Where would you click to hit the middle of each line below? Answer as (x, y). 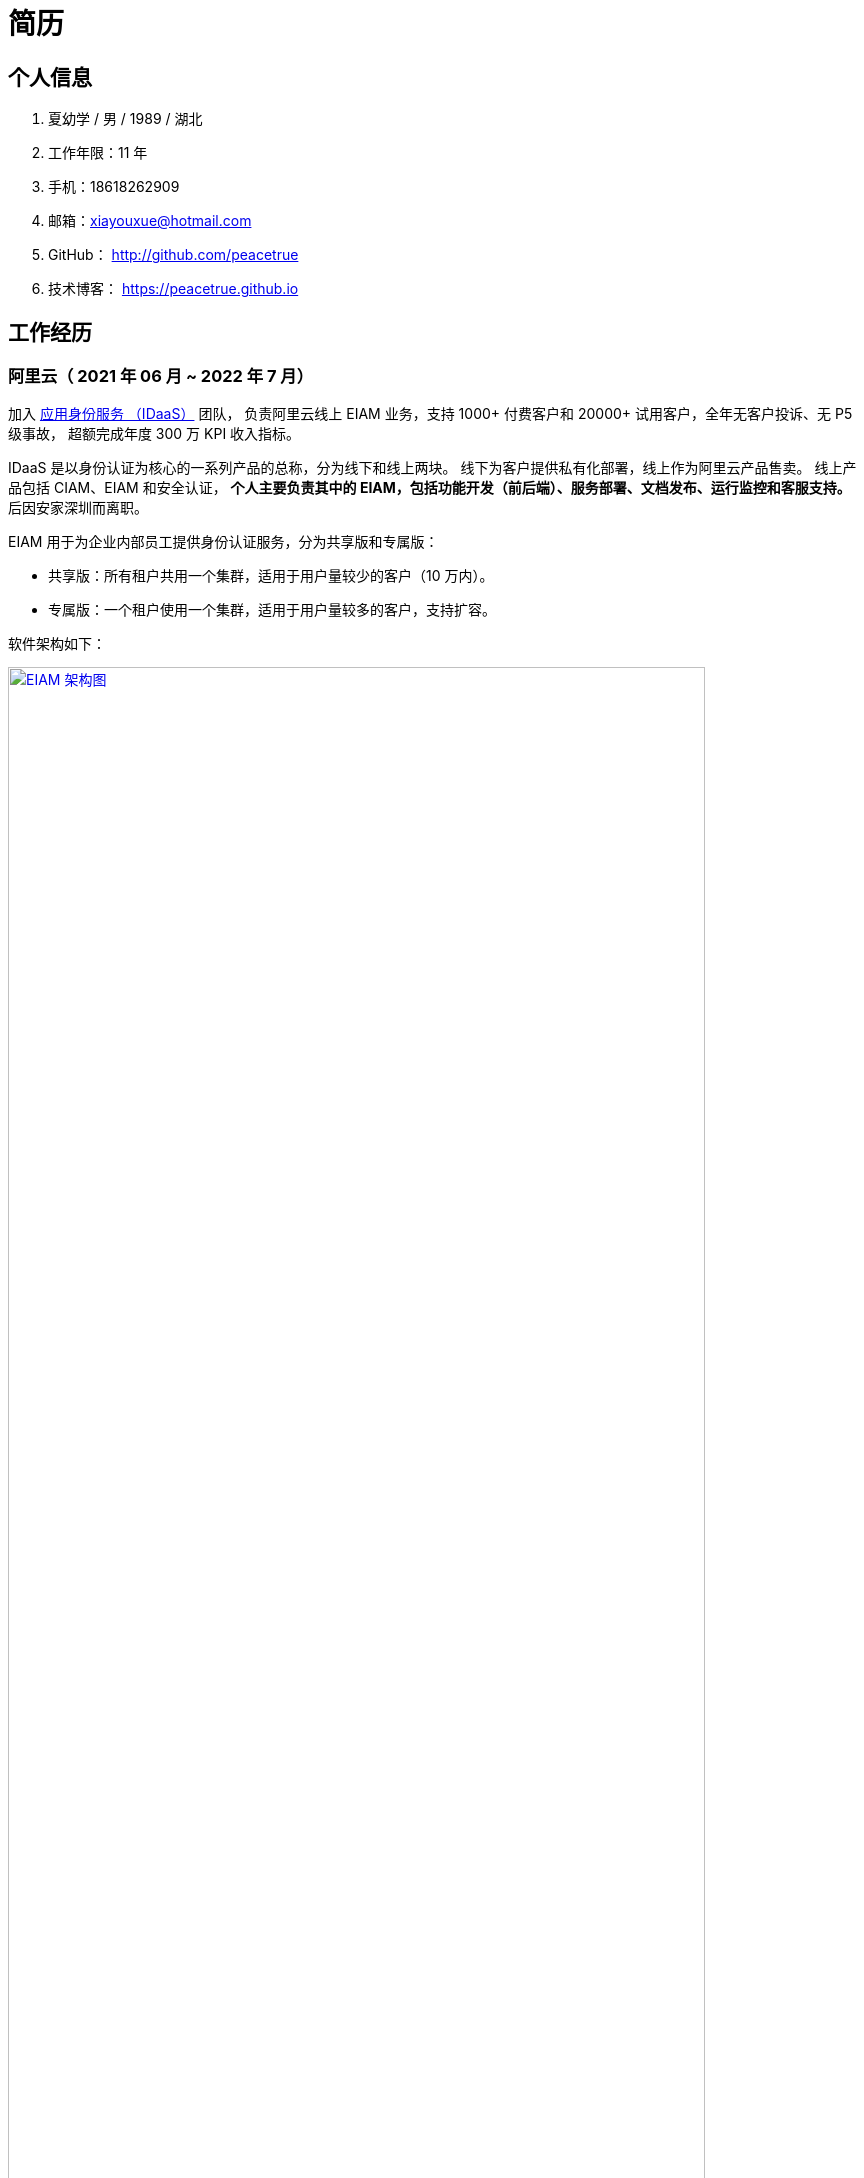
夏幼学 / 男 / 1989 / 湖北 (125, 119)
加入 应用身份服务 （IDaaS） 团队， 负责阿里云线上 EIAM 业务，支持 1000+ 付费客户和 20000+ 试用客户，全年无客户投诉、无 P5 (430, 414)
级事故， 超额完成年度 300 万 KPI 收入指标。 (154, 434)
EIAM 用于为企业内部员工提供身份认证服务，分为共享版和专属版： (223, 542)
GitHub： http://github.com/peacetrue (173, 255)
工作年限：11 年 (98, 153)
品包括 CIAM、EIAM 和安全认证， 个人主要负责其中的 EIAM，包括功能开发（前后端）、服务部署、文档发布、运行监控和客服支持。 (429, 488)
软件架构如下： (57, 644)
